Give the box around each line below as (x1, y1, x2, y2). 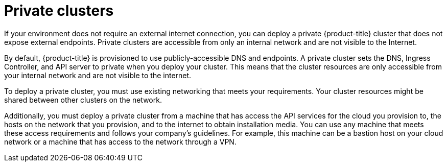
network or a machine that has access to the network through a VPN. (4, 137, 237, 146)
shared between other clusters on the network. (4, 95, 162, 104)
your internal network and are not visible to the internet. (4, 70, 192, 80)
